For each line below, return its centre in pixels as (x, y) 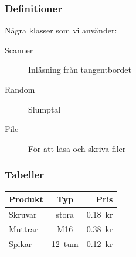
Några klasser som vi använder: (61, 30)
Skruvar (23, 214)
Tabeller (25, 175)
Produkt (26, 199)
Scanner (19, 50)
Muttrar (23, 229)
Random (20, 89)
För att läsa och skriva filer (77, 148)
